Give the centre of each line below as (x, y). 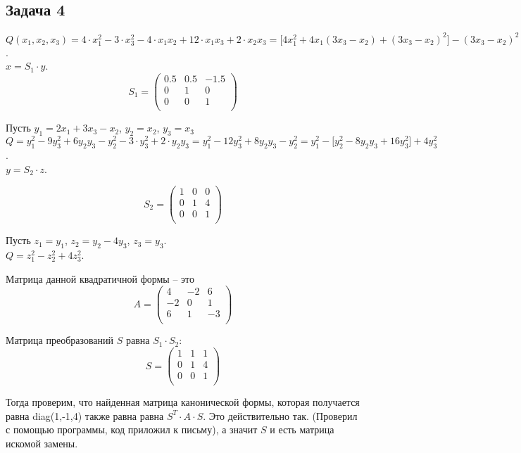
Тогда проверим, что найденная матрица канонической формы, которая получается (183, 402)
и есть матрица (302, 429)
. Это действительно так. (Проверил (280, 415)
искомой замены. (42, 444)
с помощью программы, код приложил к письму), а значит (132, 429)
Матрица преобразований (60, 340)
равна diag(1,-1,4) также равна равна (85, 415)
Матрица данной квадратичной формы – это (100, 278)
